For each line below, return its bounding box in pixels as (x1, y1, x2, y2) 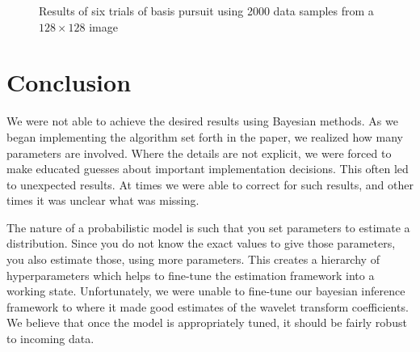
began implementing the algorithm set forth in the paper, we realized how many (6, 128, 404, 145)
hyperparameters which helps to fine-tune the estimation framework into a (6, 266, 375, 283)
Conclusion (6, 66, 132, 99)
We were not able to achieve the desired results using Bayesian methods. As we (6, 112, 398, 129)
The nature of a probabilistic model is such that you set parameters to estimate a (6, 218, 410, 235)
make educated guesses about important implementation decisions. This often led (6, 160, 409, 177)
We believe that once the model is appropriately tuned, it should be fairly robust (6, 314, 407, 331)
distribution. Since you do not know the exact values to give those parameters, (6, 235, 396, 252)
